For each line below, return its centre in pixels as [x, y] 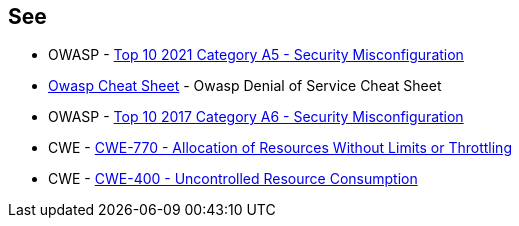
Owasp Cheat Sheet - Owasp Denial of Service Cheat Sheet [245, 86]
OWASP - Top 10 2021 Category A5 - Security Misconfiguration [256, 55]
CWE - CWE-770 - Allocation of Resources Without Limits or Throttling [280, 148]
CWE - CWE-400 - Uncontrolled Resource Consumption [233, 179]
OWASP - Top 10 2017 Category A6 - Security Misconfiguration [256, 117]
